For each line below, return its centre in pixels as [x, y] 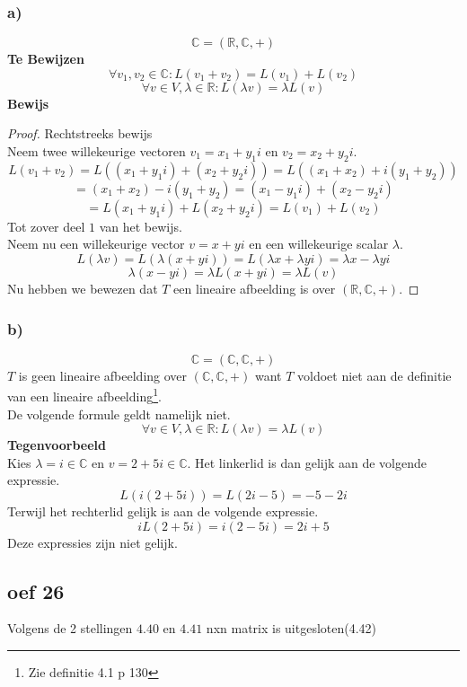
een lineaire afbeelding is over [255, 288]
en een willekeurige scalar [319, 244]
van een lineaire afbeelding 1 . [84, 395]
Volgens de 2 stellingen [70, 628]
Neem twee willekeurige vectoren [97, 151]
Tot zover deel [46, 226]
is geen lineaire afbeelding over [103, 375]
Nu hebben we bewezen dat [83, 288]
